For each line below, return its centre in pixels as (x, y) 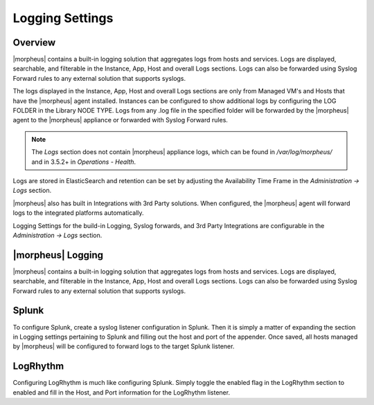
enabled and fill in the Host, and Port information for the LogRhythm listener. (122, 392)
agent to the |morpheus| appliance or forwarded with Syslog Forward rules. (121, 120)
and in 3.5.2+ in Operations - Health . (84, 162)
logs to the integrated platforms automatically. (79, 213)
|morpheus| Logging (58, 255)
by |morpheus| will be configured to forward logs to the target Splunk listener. (124, 346)
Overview (34, 43)
